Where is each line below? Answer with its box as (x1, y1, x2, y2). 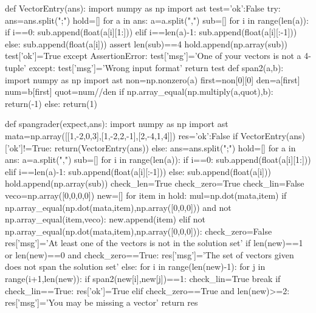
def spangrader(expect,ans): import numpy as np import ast (5, 117, 228, 130)
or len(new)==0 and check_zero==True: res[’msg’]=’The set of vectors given (5, 248, 294, 261)
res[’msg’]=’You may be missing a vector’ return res (5, 296, 198, 309)
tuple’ (5, 61, 27, 74)
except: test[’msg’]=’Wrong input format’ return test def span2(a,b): (29, 61, 284, 74)
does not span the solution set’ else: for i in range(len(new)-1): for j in (5, 260, 266, 273)
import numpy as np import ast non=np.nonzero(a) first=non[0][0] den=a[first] (5, 73, 300, 86)
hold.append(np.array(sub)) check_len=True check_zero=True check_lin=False (5, 177, 304, 190)
